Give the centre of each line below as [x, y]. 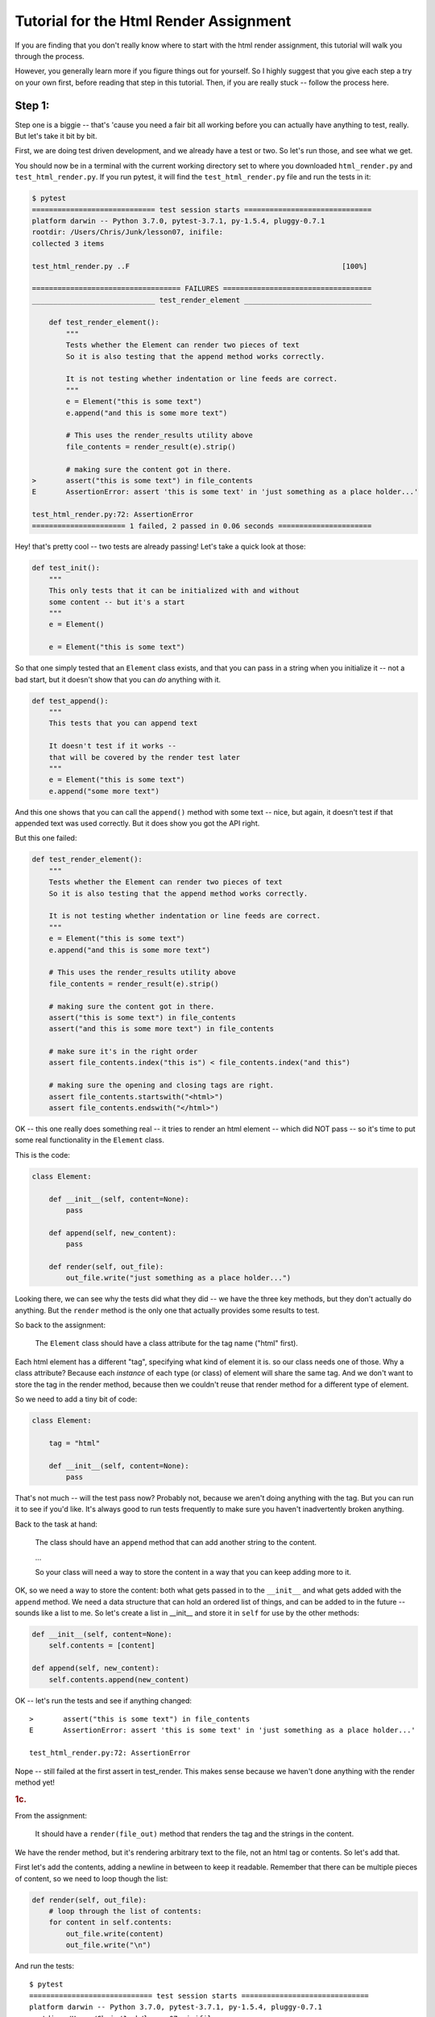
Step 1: [32, 105]
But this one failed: [46, 838]
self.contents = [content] [102, 1645]
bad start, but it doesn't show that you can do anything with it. [118, 679]
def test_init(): [66, 568]
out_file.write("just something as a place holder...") [178, 1278]
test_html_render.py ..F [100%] [200, 266]
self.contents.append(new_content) [119, 1679]
